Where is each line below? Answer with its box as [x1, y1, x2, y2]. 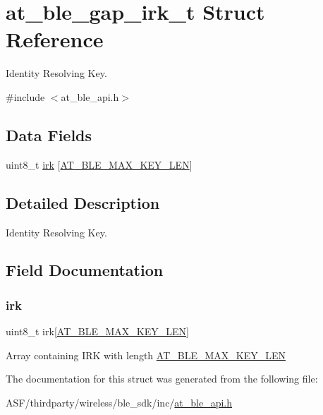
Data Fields [6, 124, 92, 145]
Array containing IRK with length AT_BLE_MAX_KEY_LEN [6, 347, 286, 362]
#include [6, 89, 45, 104]
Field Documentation [6, 259, 164, 281]
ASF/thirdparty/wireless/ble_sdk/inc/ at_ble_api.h [6, 395, 233, 409]
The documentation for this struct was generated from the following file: [6, 371, 318, 386]
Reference [6, 25, 104, 54]
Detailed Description [6, 191, 160, 213]
